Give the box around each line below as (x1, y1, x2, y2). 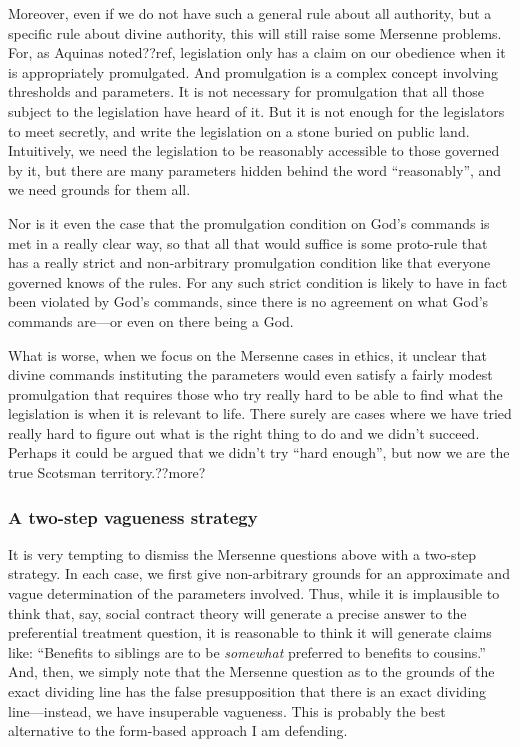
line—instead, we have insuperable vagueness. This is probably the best (8, 700, 446, 721)
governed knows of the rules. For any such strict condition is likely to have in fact (8, 271, 508, 292)
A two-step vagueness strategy (8, 504, 258, 529)
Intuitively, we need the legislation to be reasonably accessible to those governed (8, 140, 500, 161)
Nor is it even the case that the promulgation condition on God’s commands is (8, 212, 490, 233)
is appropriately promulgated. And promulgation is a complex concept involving (8, 61, 498, 82)
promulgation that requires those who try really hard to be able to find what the (8, 383, 503, 404)
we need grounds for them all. (8, 179, 191, 200)
